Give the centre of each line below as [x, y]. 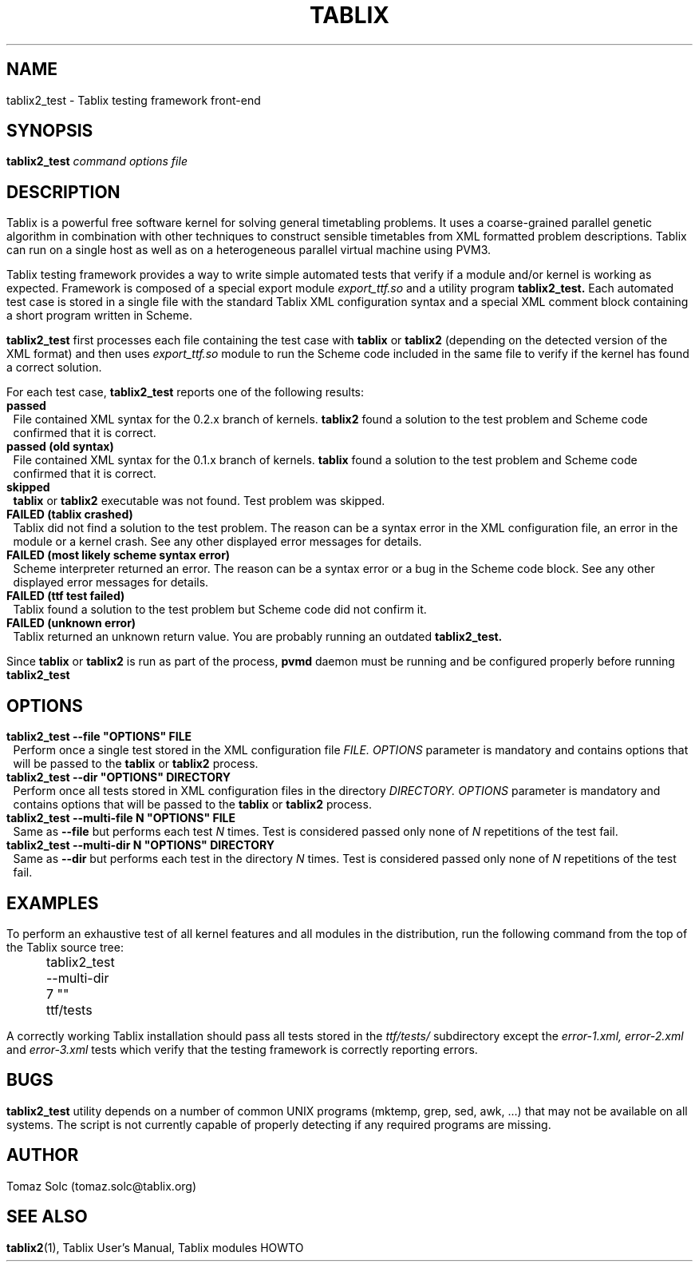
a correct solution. [54, 368]
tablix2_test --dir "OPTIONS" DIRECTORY [119, 777]
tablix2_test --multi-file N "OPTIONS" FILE [121, 818]
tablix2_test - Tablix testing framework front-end [134, 100]
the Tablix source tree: [65, 947]
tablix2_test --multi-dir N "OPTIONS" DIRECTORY [140, 845]
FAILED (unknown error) [71, 623]
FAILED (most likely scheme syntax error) [118, 555]
